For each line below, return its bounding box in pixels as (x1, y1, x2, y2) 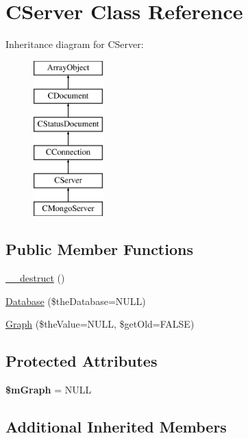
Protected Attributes (5, 350, 158, 372)
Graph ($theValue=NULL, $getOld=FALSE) (5, 317, 195, 331)
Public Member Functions (5, 239, 193, 260)
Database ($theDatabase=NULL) (5, 293, 146, 308)
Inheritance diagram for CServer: (5, 37, 144, 51)
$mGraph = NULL (5, 382, 92, 397)
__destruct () (5, 271, 65, 285)
